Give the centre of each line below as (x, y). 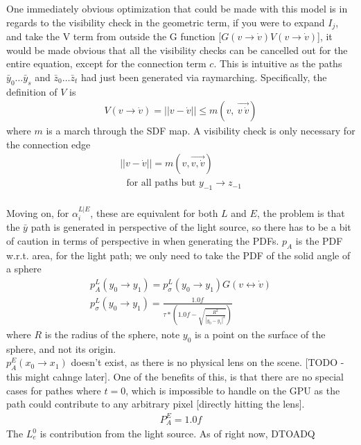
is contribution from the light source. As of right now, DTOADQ (177, 434)
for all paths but (161, 183)
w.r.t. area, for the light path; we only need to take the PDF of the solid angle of (178, 255)
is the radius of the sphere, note (112, 334)
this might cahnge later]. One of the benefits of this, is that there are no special (175, 377)
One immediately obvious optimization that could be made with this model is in (177, 8)
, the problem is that (301, 212)
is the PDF (319, 240)
